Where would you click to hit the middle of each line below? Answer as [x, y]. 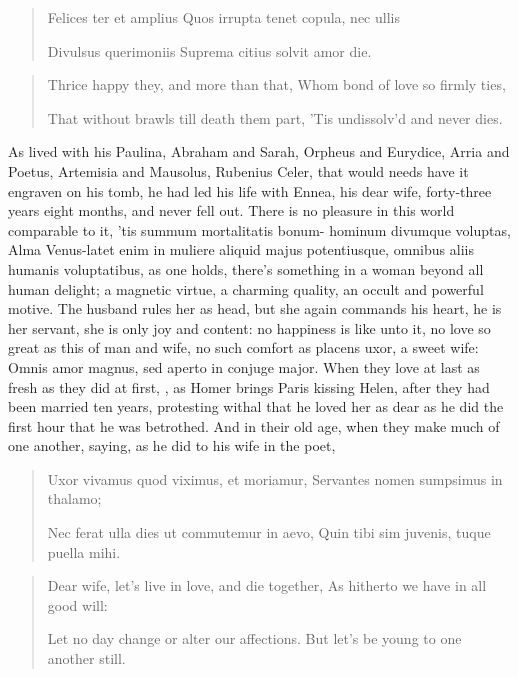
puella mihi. [84, 551]
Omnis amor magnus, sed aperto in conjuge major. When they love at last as [244, 366]
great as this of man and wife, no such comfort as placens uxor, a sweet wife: [243, 347]
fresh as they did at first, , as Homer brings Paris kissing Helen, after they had [249, 386]
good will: [77, 604]
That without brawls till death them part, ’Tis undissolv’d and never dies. [275, 117]
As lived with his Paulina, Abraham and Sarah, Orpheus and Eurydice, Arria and [259, 151]
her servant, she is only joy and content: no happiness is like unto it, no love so [249, 327]
